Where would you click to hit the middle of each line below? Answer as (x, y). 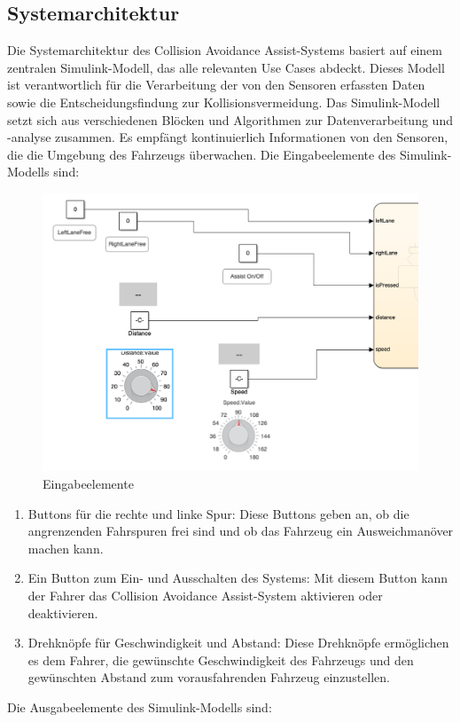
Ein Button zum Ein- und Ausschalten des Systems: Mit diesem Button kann (238, 578)
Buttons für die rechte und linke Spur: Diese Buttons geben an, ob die (218, 513)
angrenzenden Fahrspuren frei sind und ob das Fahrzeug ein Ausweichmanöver (241, 531)
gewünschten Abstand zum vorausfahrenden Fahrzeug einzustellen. (209, 677)
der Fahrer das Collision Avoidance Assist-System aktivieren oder (205, 595)
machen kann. (66, 548)
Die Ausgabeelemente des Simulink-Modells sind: (140, 706)
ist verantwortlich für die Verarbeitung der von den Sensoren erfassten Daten (216, 85)
